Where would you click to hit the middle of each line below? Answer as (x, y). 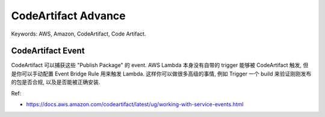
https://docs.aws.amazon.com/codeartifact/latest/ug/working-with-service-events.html (135, 104)
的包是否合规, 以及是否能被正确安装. (56, 82)
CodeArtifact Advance (68, 16)
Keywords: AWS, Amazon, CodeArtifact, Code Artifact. (79, 34)
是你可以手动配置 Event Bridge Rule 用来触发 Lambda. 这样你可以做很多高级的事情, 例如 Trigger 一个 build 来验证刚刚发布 (161, 74)
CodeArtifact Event (48, 51)
